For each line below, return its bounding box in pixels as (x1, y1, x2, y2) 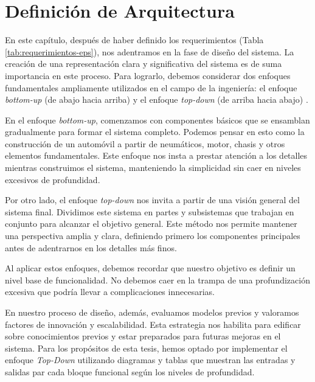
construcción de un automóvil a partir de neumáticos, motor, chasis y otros (5, 137, 285, 150)
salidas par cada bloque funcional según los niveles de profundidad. (5, 365, 255, 378)
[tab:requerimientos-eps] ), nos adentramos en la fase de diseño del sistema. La (5, 45, 294, 58)
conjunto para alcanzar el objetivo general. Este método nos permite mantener (5, 217, 297, 230)
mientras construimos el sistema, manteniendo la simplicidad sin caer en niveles (5, 161, 301, 174)
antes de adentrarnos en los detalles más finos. (5, 241, 177, 254)
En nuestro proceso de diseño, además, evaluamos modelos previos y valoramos (5, 306, 299, 318)
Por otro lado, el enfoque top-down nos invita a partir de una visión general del (5, 193, 300, 206)
